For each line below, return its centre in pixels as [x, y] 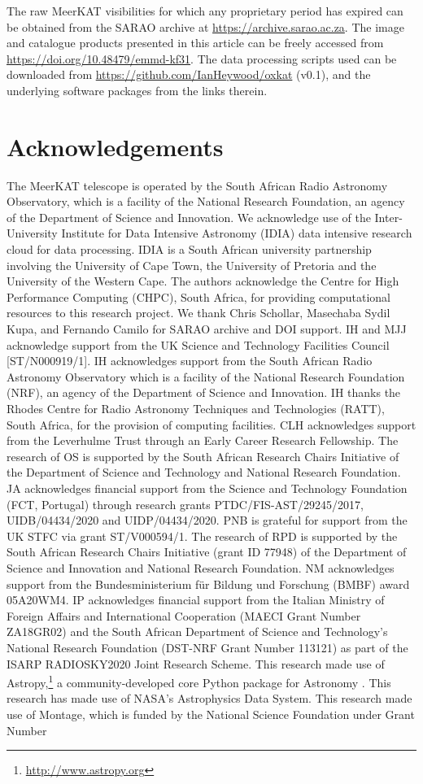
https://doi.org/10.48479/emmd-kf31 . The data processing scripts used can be [202, 58]
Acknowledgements [115, 146]
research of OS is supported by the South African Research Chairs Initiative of [203, 456]
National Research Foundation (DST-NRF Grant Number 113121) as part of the [207, 647]
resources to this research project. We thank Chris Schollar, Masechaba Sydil [198, 313]
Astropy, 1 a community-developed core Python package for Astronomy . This [199, 681]
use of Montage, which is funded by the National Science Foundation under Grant [211, 714]
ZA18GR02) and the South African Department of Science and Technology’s [197, 632]
